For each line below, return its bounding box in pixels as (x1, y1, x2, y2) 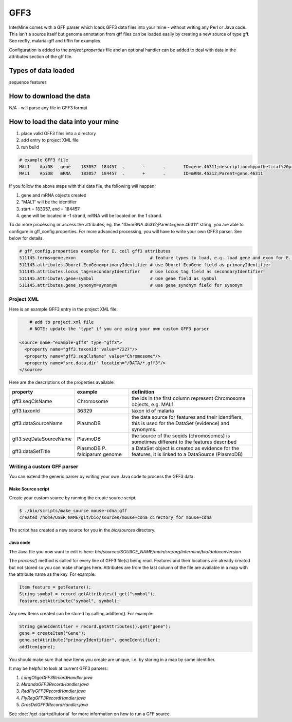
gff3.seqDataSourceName (12, 435, 72, 442)
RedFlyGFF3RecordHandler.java (21, 688, 86, 694)
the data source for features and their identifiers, (131, 413, 243, 420)
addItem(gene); (19, 644, 55, 649)
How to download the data (9, 92, 91, 100)
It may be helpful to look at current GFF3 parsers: (9, 665, 108, 671)
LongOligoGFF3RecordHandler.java (21, 674, 92, 680)
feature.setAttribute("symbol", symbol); (19, 598, 120, 604)
